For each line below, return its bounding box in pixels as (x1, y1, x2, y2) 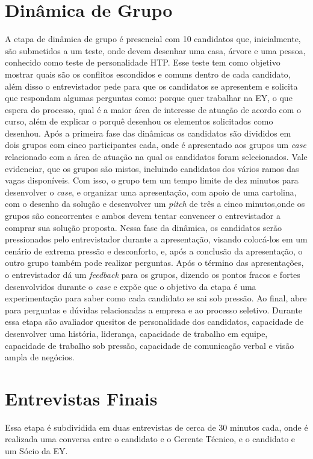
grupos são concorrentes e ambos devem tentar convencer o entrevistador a (5, 209, 280, 222)
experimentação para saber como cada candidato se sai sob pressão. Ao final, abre (5, 292, 307, 304)
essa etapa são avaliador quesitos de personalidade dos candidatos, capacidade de (5, 315, 304, 328)
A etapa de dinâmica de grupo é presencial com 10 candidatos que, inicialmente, (5, 32, 301, 45)
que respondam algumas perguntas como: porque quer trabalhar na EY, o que (5, 91, 293, 104)
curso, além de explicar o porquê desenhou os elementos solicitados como (5, 115, 273, 128)
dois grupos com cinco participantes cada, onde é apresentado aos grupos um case (5, 138, 306, 151)
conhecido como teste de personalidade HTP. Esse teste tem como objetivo (5, 56, 280, 69)
